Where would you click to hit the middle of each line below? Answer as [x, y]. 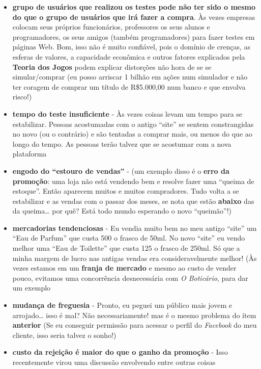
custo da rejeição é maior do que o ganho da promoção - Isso [120, 352]
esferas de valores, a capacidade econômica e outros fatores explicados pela [129, 56]
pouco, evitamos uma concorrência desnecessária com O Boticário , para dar [130, 278]
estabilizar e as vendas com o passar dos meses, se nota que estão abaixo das [133, 201]
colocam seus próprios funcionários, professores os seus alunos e [111, 27]
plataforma [30, 154]
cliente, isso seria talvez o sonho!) [64, 335]
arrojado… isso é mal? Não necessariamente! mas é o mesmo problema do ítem [134, 315]
